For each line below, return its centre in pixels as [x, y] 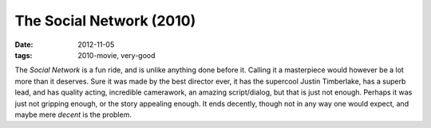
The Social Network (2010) [105, 21]
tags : [24, 55]
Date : [24, 45]
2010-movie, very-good [117, 55]
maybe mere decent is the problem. [73, 114]
